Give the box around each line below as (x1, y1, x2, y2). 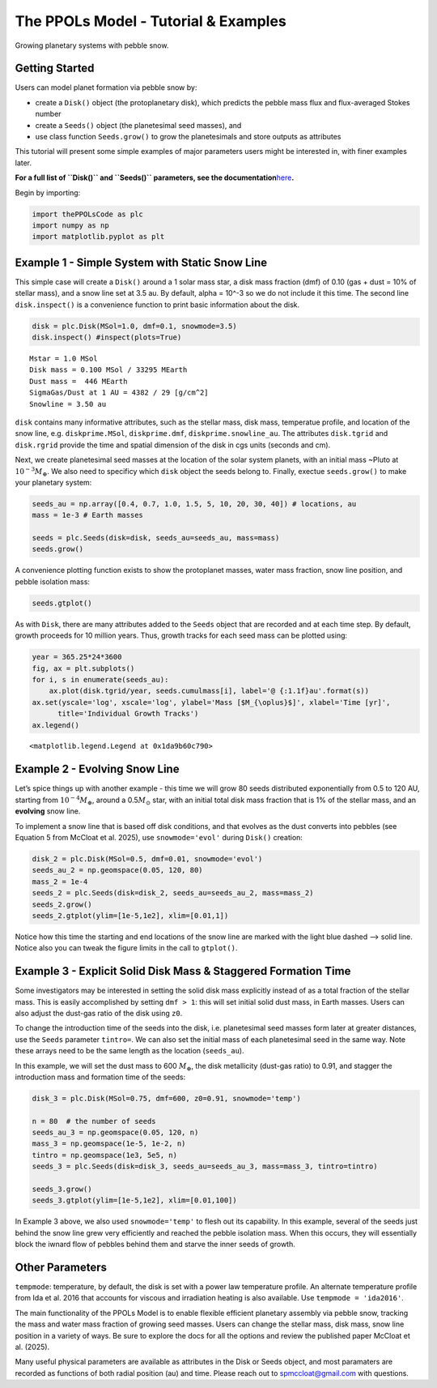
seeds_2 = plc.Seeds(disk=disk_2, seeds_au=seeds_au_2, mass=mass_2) (32, 888, 314, 898)
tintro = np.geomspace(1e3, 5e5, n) (32, 1151, 178, 1160)
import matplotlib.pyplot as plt (32, 232, 165, 241)
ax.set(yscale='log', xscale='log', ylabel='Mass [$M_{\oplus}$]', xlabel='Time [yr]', (32, 698, 391, 707)
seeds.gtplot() (32, 598, 92, 608)
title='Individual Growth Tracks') (57, 709, 199, 719)
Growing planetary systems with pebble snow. (15, 41, 169, 50)
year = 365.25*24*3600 (32, 652, 122, 662)
